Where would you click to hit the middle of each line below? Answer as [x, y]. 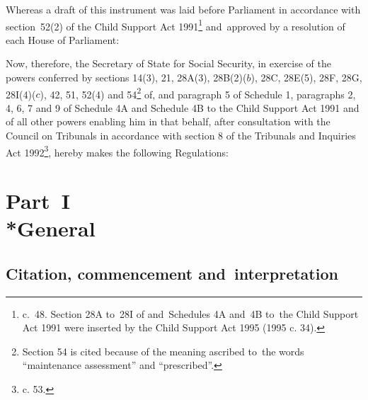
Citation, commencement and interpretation [172, 273]
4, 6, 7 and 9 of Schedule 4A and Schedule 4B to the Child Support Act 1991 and [183, 107]
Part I [38, 201]
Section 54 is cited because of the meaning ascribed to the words [163, 351]
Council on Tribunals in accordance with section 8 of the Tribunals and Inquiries [181, 136]
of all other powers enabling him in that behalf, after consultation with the [168, 121]
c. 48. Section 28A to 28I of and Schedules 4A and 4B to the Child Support [190, 313]
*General [51, 228]
